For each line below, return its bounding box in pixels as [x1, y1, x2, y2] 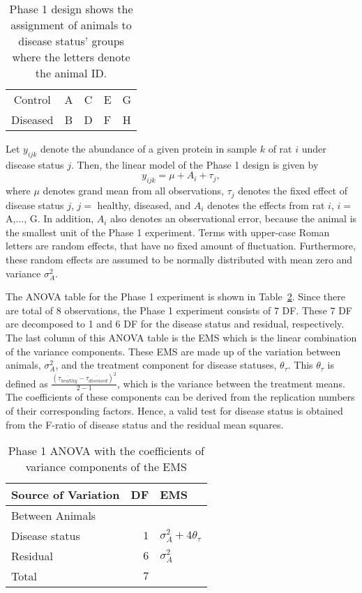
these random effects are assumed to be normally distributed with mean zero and [6, 252, 353, 267]
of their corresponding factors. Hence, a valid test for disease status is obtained [6, 403, 343, 418]
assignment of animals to [10, 17, 132, 33]
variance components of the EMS [25, 459, 187, 475]
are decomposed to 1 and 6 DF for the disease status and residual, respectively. [6, 316, 345, 331]
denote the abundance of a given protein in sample [40, 141, 257, 155]
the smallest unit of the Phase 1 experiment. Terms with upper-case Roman [6, 224, 330, 239]
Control [13, 91, 51, 107]
